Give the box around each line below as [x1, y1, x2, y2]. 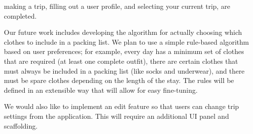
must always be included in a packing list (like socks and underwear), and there [4, 65, 245, 76]
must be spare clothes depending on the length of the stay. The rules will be [4, 75, 234, 85]
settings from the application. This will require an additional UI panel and [4, 110, 229, 121]
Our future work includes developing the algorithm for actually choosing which [4, 27, 242, 37]
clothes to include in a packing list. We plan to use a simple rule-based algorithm [4, 36, 249, 47]
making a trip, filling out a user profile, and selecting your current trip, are [4, 1, 230, 11]
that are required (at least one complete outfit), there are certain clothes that [4, 55, 238, 66]
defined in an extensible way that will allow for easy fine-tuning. [4, 84, 198, 95]
